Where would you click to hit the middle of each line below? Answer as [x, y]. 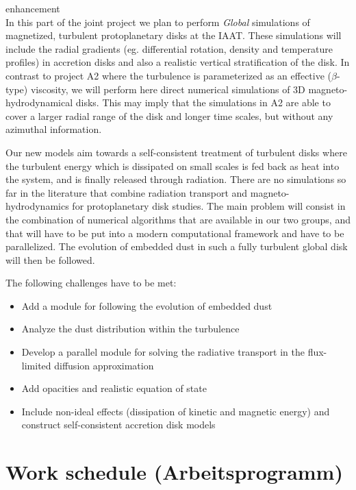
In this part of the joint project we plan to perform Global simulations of [158, 22]
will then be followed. [50, 259]
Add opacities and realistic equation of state [114, 388]
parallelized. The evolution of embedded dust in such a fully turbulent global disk [177, 246]
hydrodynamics [37, 206]
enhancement [33, 8]
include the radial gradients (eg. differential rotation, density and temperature [169, 48]
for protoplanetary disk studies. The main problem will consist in [209, 206]
